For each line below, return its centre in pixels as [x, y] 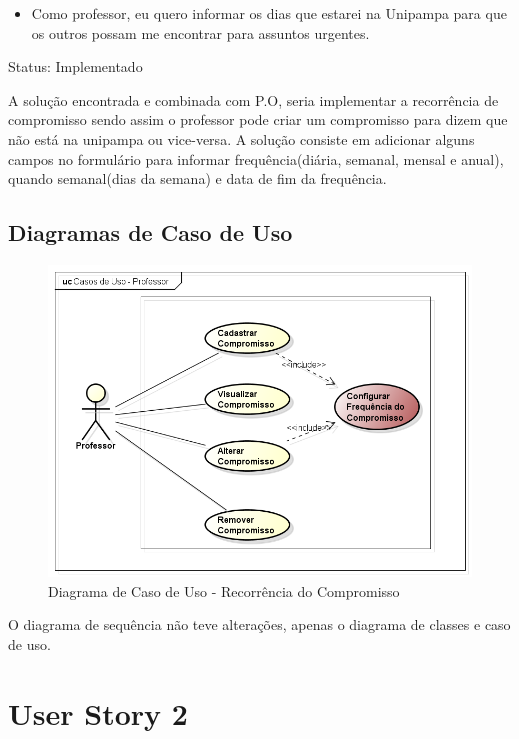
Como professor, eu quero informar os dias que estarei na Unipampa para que [269, 13]
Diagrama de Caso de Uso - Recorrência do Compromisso [224, 590]
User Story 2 [98, 712]
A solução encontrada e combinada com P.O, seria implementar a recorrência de [253, 99]
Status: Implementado [75, 66]
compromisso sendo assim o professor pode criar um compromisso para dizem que [258, 119]
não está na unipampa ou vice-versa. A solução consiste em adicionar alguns [241, 138]
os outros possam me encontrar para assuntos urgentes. [200, 32]
